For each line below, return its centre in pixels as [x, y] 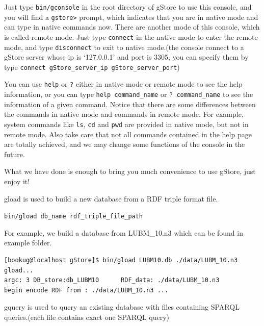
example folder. [28, 243]
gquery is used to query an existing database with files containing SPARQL [122, 307]
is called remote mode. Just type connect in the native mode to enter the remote [131, 36]
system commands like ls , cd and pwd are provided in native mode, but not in [126, 124]
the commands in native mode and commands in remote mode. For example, [124, 114]
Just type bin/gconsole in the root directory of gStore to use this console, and [128, 7]
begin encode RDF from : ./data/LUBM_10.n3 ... [86, 290]
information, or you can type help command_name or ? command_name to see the [129, 94]
